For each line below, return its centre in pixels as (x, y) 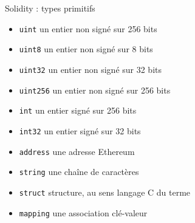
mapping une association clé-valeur (83, 212)
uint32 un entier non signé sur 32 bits (91, 69)
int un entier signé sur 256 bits (78, 110)
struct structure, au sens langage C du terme (105, 192)
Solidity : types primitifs (50, 8)
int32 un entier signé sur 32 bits (80, 130)
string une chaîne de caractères (79, 172)
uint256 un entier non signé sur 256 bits (95, 90)
